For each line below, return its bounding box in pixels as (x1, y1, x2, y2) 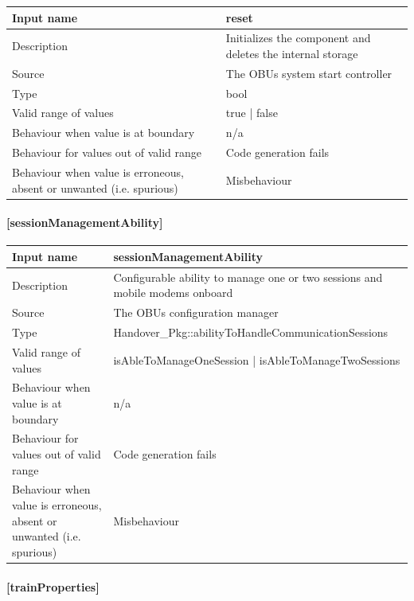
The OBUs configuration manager (113, 304, 279, 321)
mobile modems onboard (113, 284, 233, 301)
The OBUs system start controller (225, 64, 393, 81)
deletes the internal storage (225, 45, 358, 61)
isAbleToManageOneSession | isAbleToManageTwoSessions (113, 351, 400, 368)
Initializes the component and (225, 29, 371, 46)
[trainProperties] (6, 578, 100, 595)
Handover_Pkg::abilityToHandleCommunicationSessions (113, 324, 389, 341)
